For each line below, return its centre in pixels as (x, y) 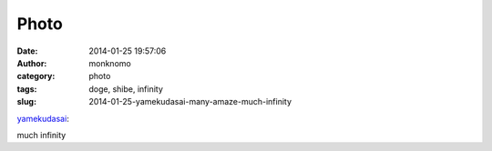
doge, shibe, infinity (126, 89)
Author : (32, 63)
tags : (27, 89)
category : (36, 76)
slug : (26, 102)
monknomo (110, 63)
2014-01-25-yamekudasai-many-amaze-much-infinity (190, 102)
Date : (27, 51)
